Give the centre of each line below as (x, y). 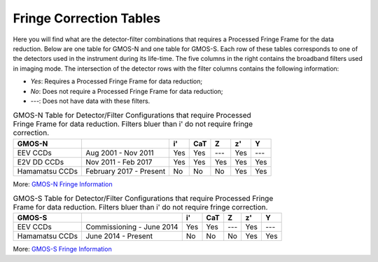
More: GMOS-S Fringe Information (62, 249)
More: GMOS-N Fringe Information (63, 184)
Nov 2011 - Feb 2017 (119, 162)
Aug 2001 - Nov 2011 (119, 153)
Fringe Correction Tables (87, 18)
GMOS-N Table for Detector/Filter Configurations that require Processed (132, 116)
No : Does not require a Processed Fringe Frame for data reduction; (127, 91)
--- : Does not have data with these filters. (90, 101)
